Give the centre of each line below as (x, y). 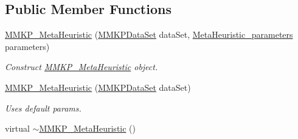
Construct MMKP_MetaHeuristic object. (81, 67)
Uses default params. (43, 108)
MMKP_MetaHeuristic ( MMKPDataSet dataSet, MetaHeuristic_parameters (149, 34)
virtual (17, 128)
